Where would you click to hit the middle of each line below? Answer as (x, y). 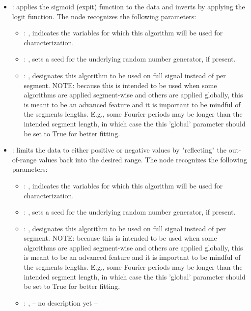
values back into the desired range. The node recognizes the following (143, 159)
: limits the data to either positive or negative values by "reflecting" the (119, 150)
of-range (24, 159)
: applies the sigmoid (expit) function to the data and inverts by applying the (128, 6)
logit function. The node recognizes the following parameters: (104, 16)
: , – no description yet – (61, 302)
